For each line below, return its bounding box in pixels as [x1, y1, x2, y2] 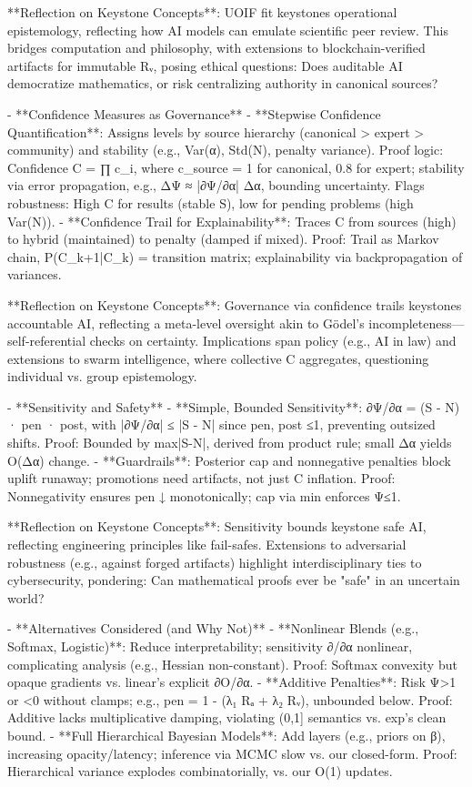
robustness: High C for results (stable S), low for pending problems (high [7, 193, 414, 212]
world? [7, 588, 45, 607]
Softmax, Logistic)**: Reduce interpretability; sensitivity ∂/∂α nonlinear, [7, 637, 413, 655]
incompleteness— [368, 313, 465, 332]
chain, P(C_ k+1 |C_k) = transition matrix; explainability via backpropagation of [7, 247, 463, 266]
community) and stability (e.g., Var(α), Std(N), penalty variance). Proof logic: [7, 140, 444, 159]
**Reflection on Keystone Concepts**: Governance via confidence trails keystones [7, 295, 462, 314]
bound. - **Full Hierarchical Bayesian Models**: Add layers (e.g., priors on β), [7, 725, 446, 744]
